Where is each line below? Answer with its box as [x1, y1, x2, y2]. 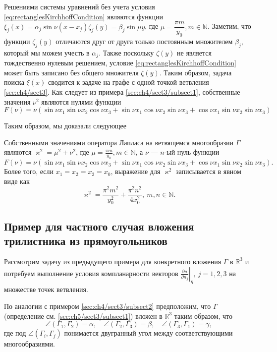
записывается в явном [175, 166, 241, 176]
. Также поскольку [99, 47, 154, 58]
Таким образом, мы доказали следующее [4, 120, 127, 131]
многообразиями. [4, 339, 55, 349]
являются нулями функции [41, 96, 121, 107]
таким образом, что [174, 310, 232, 321]
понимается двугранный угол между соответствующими [64, 328, 233, 338]
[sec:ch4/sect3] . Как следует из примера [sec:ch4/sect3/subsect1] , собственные [4, 87, 240, 97]
